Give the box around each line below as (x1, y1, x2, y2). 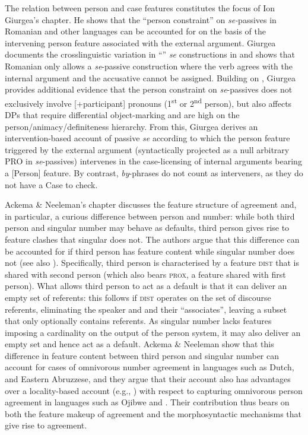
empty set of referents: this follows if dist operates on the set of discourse (5, 291, 271, 303)
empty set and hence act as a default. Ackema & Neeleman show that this (5, 338, 274, 350)
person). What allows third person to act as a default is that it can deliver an (5, 280, 287, 292)
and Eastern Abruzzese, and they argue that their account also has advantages (5, 373, 291, 385)
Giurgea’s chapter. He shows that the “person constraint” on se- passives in (5, 13, 277, 26)
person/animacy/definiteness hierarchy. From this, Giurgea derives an (5, 120, 258, 132)
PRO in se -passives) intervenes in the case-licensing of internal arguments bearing (5, 155, 302, 167)
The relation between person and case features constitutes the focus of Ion (5, 2, 275, 14)
